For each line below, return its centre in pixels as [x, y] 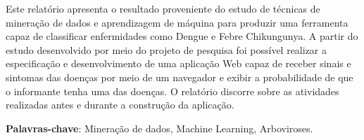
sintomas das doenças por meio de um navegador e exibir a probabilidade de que [180, 77]
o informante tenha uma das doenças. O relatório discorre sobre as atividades [172, 91]
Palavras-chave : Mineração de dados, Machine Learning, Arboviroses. [159, 128]
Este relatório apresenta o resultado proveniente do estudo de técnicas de [163, 8]
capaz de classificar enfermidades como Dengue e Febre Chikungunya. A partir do [182, 36]
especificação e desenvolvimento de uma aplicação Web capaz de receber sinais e [178, 63]
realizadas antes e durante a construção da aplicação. [120, 105]
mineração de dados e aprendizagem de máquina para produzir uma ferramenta [177, 22]
